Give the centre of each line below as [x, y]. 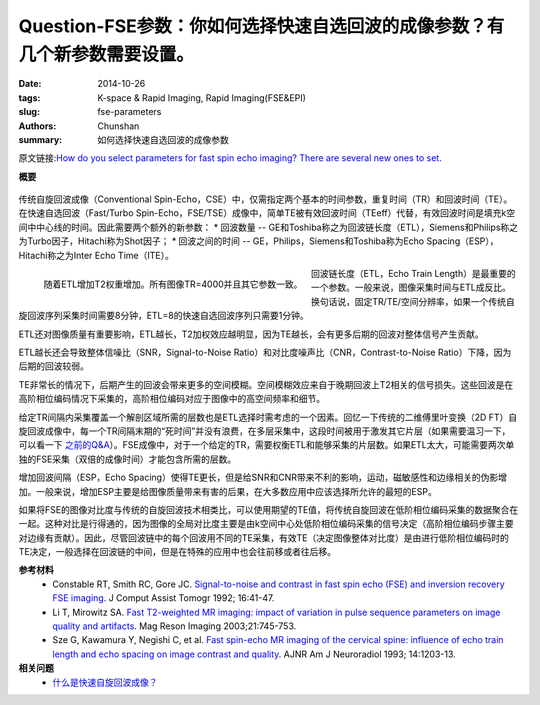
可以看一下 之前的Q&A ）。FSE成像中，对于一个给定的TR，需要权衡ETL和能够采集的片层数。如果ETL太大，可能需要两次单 [266, 445]
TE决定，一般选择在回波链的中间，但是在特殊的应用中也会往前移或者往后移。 [177, 552]
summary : [40, 139]
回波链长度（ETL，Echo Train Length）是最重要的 [413, 274]
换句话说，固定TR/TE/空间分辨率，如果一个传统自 [412, 301]
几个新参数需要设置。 [106, 54]
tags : [29, 97]
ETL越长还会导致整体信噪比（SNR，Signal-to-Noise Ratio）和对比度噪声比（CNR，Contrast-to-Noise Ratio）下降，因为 [265, 352]
